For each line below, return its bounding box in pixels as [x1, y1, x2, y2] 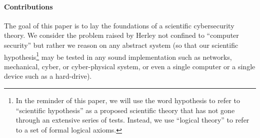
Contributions [4, 1, 53, 11]
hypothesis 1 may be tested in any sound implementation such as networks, [4, 50, 232, 62]
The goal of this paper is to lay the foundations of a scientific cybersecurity [4, 20, 234, 30]
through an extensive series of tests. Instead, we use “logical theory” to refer [15, 115, 249, 125]
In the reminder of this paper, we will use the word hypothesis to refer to [15, 95, 240, 106]
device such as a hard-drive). [4, 71, 92, 81]
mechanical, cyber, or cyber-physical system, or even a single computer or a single [4, 61, 255, 71]
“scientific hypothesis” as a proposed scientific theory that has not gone [15, 105, 235, 115]
